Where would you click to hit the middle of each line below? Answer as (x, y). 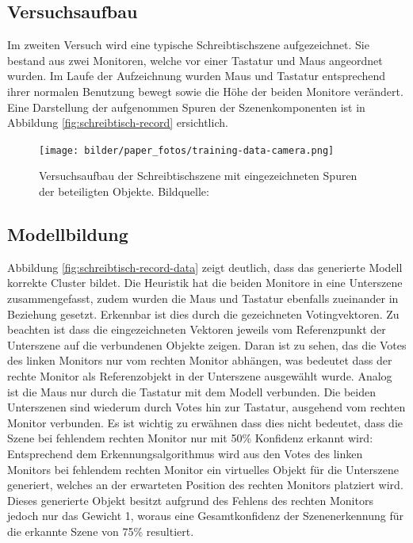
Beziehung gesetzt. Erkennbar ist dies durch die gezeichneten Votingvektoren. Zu (203, 314)
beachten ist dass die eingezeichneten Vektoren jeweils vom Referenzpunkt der (197, 329)
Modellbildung (68, 234)
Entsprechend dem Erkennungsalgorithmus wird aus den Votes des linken (185, 453)
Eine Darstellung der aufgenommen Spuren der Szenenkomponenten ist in (186, 107)
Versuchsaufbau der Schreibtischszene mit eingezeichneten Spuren (198, 176)
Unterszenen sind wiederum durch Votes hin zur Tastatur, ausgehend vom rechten (206, 407)
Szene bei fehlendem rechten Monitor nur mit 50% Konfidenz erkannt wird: (190, 438)
